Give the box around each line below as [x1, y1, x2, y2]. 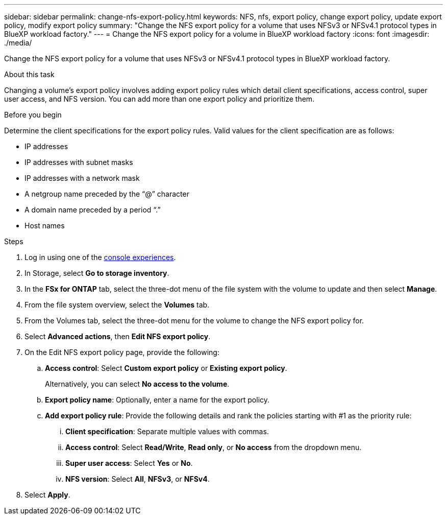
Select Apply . [24, 490, 70, 499]
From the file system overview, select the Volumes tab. [24, 300, 210, 309]
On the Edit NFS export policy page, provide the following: [24, 348, 219, 357]
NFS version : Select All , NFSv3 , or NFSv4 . [65, 475, 210, 483]
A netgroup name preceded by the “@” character [24, 190, 189, 198]
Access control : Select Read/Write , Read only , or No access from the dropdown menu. [65, 443, 362, 452]
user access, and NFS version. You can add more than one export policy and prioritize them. [4, 95, 315, 103]
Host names [24, 221, 65, 230]
